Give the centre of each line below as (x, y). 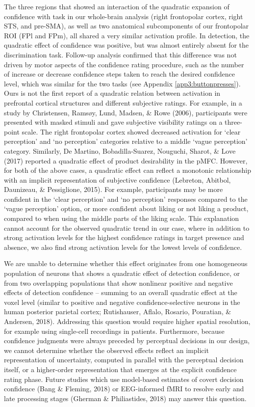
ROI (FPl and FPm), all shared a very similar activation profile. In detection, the (127, 35)
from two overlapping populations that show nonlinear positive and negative (118, 283)
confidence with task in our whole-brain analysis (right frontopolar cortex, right (124, 16)
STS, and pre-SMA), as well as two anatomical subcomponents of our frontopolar (127, 26)
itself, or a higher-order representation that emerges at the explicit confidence (120, 369)
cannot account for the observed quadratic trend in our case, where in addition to (127, 228)
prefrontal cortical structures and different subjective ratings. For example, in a (123, 102)
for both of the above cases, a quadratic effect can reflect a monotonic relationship (127, 170)
